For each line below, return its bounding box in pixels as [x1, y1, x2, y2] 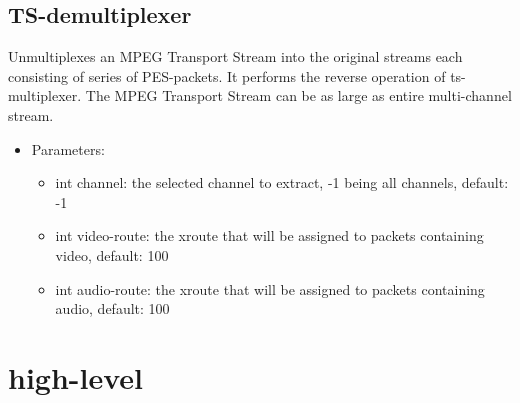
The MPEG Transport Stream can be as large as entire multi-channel [85, 85, 512, 106]
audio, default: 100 [55, 298, 170, 319]
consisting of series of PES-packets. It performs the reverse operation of [8, 65, 446, 86]
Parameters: [31, 138, 105, 159]
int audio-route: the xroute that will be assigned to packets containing [55, 278, 485, 299]
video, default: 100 [55, 244, 169, 265]
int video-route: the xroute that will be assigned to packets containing [55, 225, 484, 246]
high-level [8, 356, 144, 397]
